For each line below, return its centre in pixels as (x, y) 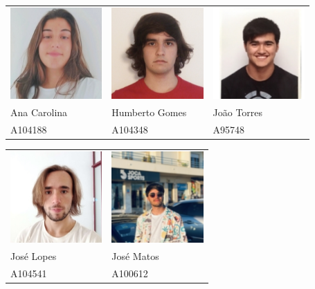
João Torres (238, 112)
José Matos (135, 255)
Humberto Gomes (149, 112)
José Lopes (34, 255)
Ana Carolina (39, 112)
